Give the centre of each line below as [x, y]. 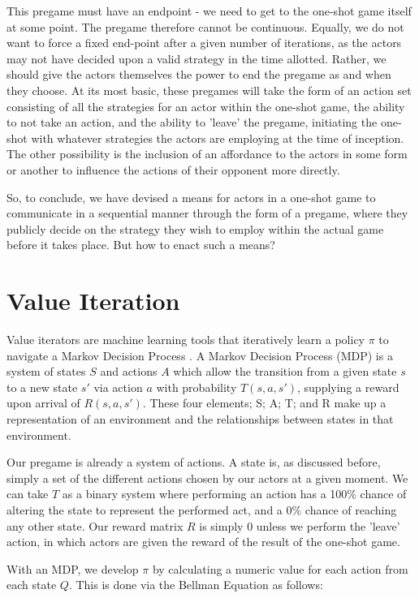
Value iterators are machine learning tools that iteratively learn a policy [186, 340]
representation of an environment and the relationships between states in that [200, 419]
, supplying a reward [348, 387]
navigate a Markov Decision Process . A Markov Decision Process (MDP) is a [200, 355]
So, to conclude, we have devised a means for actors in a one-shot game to [191, 197]
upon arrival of [43, 403]
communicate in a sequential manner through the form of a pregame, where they [207, 213]
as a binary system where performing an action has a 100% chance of [234, 494]
